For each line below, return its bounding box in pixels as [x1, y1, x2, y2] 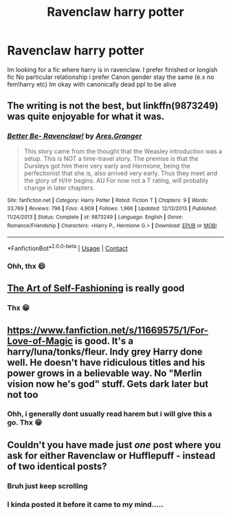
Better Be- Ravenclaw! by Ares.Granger [7, 131, 142, 141]
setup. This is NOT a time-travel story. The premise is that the [23, 154, 199, 162]
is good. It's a [74, 335, 134, 347]
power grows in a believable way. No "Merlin [7, 367, 202, 379]
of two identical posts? [7, 460, 107, 472]
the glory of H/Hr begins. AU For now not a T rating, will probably [23, 176, 209, 184]
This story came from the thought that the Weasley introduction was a [23, 147, 222, 155]
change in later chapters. [23, 183, 95, 192]
